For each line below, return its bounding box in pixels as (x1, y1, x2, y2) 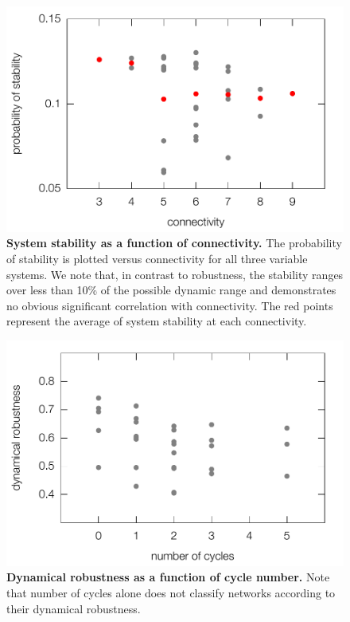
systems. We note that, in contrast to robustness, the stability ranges (6, 266, 344, 282)
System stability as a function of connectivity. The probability (6, 234, 342, 251)
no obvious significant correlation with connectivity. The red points (6, 297, 333, 313)
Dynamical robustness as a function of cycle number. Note (6, 569, 330, 585)
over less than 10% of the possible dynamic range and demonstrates (6, 281, 336, 298)
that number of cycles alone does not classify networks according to (6, 584, 336, 600)
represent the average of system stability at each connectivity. (6, 313, 307, 329)
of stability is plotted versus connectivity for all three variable (6, 250, 308, 266)
